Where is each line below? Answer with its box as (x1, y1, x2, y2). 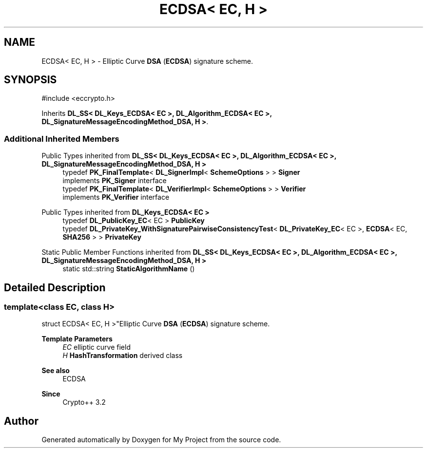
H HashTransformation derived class (62, 351, 183, 360)
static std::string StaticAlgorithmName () (62, 264, 195, 273)
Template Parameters (41, 335, 113, 343)
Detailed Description (4, 281, 106, 294)
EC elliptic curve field (62, 343, 131, 352)
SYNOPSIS (4, 74, 57, 86)
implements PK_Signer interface (62, 176, 167, 185)
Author (4, 414, 39, 427)
